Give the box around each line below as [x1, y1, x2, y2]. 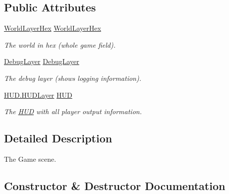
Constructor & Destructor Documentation [4, 178, 226, 193]
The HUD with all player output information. [4, 106, 142, 117]
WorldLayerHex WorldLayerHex [4, 23, 101, 33]
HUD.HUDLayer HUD [4, 89, 72, 100]
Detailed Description [4, 130, 113, 146]
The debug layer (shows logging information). [4, 72, 141, 83]
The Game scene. [4, 153, 57, 164]
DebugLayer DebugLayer [4, 56, 79, 66]
